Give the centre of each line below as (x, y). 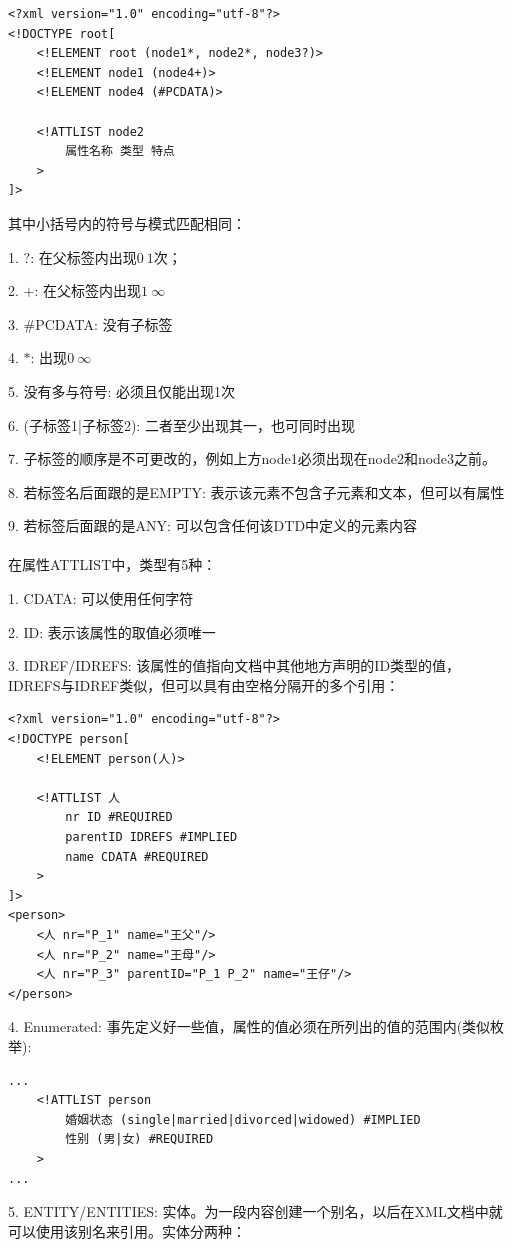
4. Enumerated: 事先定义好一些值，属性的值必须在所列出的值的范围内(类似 (249, 1026)
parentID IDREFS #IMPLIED (151, 837)
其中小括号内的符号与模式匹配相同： (127, 222)
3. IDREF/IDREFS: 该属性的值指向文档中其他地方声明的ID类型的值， (234, 665)
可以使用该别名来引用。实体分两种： (127, 1230)
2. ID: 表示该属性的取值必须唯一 (112, 631)
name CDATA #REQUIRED (137, 856)
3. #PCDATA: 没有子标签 (90, 323)
